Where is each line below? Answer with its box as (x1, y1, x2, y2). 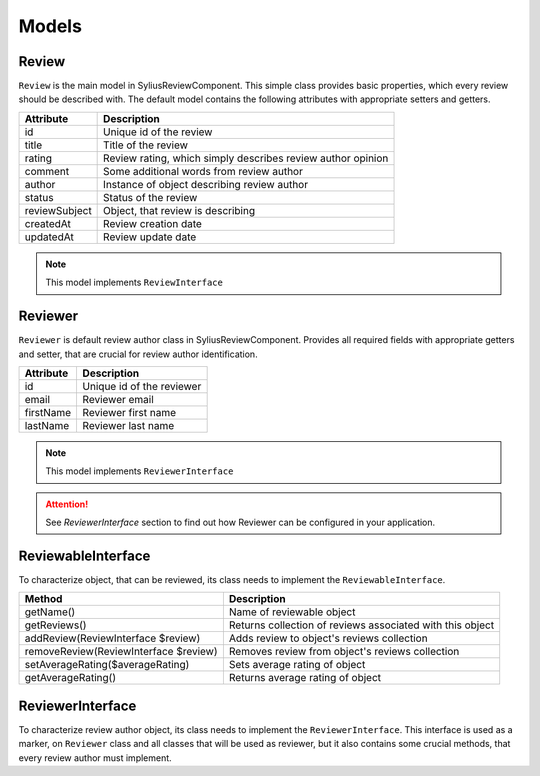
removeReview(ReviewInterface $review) (24, 645, 219, 659)
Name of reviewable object (228, 605, 356, 619)
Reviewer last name (82, 418, 175, 432)
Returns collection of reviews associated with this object (228, 618, 495, 632)
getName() (24, 605, 76, 619)
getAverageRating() (24, 671, 117, 685)
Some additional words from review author (103, 164, 304, 178)
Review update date (103, 230, 197, 244)
